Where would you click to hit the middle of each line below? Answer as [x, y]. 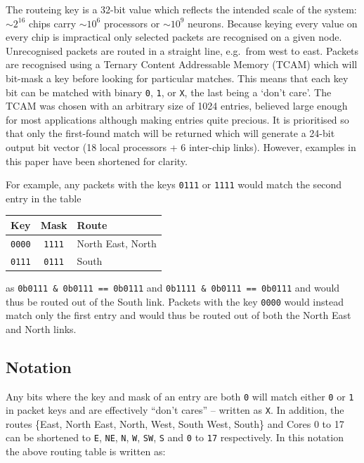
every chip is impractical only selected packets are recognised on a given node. [174, 37]
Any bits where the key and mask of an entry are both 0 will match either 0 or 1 [180, 396]
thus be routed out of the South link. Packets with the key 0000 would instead [175, 301]
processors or [132, 23]
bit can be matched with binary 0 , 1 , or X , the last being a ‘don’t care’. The [169, 92]
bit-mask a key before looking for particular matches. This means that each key [177, 78]
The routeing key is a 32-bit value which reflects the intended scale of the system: [181, 9]
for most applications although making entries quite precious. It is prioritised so [177, 119]
